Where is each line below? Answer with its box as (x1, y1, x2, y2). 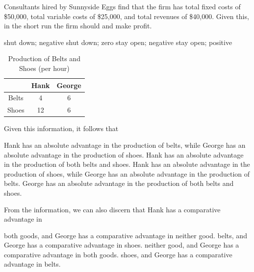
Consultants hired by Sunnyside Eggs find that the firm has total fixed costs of (4, 1, 241, 11)
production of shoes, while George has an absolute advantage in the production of (4, 168, 250, 179)
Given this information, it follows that (4, 123, 119, 134)
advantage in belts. (4, 259, 61, 269)
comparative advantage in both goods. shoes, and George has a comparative (4, 249, 232, 259)
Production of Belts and (8, 53, 80, 64)
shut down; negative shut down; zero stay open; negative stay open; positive (4, 37, 232, 47)
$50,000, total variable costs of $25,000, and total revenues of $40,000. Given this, (4, 11, 249, 21)
